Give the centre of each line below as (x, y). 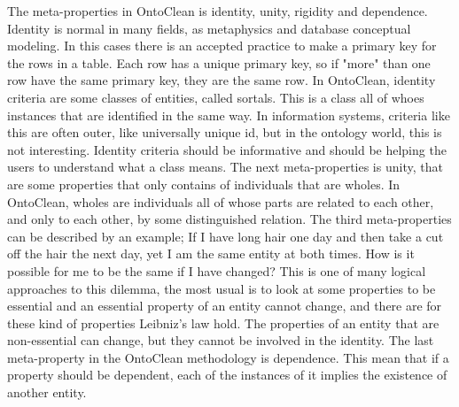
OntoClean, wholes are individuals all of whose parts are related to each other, (221, 201)
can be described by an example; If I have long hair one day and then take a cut (226, 236)
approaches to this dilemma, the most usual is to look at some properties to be (222, 288)
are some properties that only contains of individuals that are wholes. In (204, 184)
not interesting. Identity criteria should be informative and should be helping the (227, 149)
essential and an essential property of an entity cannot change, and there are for (225, 306)
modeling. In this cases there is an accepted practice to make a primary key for (222, 46)
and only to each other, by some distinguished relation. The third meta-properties (229, 219)
